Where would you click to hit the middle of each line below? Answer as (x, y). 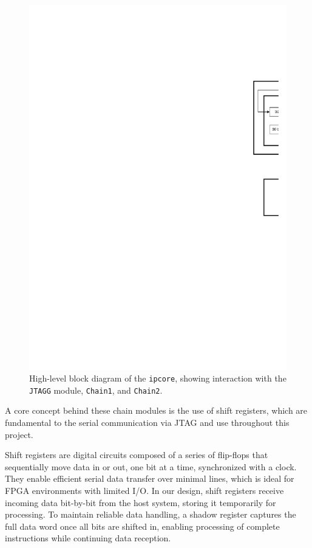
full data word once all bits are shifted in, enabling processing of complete (142, 526)
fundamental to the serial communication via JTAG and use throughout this (147, 423)
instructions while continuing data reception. (88, 538)
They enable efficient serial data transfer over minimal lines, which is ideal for (150, 478)
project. (19, 434)
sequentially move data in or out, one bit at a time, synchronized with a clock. (151, 466)
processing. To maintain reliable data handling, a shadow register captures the (151, 514)
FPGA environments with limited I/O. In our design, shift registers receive (144, 490)
